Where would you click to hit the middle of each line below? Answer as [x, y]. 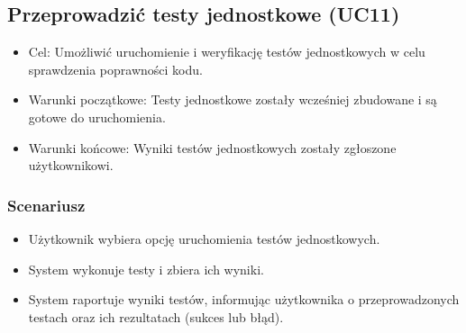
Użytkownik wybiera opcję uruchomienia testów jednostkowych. [204, 238]
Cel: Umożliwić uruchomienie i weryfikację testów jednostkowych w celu [227, 52]
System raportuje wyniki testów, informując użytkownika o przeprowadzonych [244, 299]
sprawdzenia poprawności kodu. [115, 69]
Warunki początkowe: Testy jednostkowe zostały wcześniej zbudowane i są [233, 99]
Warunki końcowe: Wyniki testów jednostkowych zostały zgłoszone [212, 147]
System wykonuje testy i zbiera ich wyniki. [146, 269]
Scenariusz [46, 205]
